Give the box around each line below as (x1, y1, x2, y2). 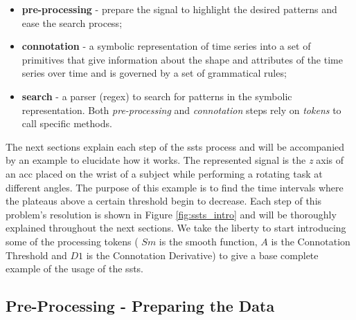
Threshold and (6, 247, 67, 262)
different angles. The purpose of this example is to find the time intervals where (6, 180, 344, 194)
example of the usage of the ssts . (6, 261, 144, 276)
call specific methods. (21, 116, 112, 131)
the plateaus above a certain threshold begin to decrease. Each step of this (6, 194, 322, 208)
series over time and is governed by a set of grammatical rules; (21, 66, 287, 80)
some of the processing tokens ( (6, 234, 139, 248)
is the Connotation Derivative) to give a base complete (86, 247, 319, 262)
